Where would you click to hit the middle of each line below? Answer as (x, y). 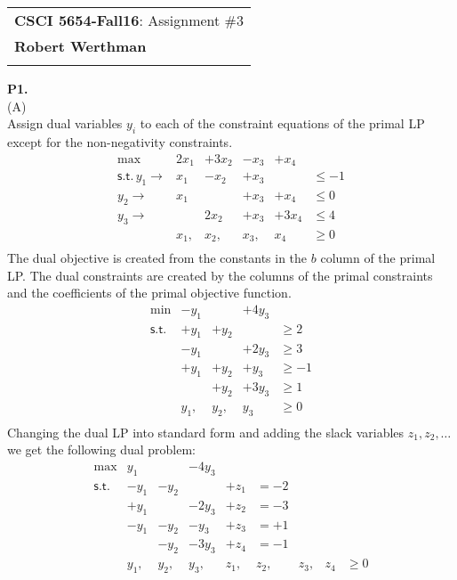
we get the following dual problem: (101, 449)
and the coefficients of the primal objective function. (149, 293)
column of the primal (378, 258)
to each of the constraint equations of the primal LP (282, 123)
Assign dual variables (65, 123)
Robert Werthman (80, 46)
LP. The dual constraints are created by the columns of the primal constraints (220, 275)
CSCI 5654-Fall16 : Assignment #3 (129, 20)
